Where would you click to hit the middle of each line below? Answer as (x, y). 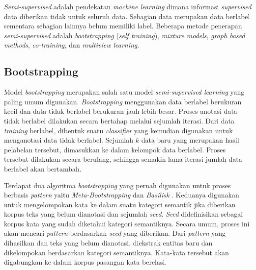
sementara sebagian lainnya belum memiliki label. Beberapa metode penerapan (123, 26)
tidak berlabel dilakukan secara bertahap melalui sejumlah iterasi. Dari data (119, 120)
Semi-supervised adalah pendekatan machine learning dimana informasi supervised (128, 6)
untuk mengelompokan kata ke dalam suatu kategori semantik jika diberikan (120, 204)
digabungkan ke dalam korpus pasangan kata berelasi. (85, 262)
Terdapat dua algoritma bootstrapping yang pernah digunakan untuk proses (117, 185)
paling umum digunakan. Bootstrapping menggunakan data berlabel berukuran (123, 101)
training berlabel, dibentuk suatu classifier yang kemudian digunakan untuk (118, 130)
